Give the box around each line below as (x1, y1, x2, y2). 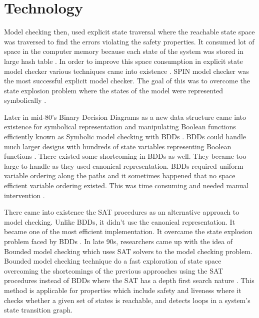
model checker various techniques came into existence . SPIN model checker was (4, 65, 249, 76)
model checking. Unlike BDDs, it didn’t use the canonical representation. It (4, 216, 235, 227)
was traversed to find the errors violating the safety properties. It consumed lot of (4, 36, 254, 46)
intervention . (4, 190, 45, 200)
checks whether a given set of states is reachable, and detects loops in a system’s (4, 295, 250, 305)
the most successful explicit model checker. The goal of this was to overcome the (4, 75, 250, 86)
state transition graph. (4, 305, 73, 315)
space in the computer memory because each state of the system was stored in (4, 46, 243, 56)
